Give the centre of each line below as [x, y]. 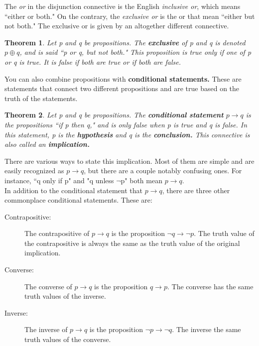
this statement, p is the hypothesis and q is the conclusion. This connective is [127, 134]
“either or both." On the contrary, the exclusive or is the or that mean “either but [130, 16]
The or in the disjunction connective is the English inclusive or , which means [123, 6]
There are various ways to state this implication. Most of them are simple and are [129, 161]
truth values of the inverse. [65, 296]
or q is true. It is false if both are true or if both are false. [93, 61]
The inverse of [46, 329]
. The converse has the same [210, 286]
